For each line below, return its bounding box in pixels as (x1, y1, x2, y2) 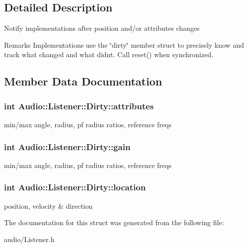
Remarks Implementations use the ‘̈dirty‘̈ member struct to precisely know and (4, 39, 244, 50)
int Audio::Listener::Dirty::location (4, 181, 146, 193)
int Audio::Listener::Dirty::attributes (4, 99, 154, 112)
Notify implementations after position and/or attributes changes (4, 23, 200, 33)
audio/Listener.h (4, 234, 55, 244)
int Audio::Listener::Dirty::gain (4, 140, 131, 153)
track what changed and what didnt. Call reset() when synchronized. (4, 49, 214, 60)
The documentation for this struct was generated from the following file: (4, 217, 224, 228)
